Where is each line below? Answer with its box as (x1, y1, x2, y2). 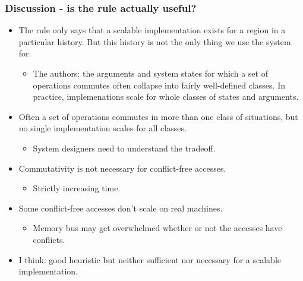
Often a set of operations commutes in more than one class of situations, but (18, 110, 298, 122)
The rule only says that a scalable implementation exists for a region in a (18, 24, 286, 36)
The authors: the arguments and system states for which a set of (33, 67, 268, 79)
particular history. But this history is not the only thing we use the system (18, 35, 291, 48)
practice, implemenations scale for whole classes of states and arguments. (33, 90, 299, 103)
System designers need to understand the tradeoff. (33, 141, 216, 154)
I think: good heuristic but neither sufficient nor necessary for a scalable (18, 253, 281, 266)
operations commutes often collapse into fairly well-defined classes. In (33, 78, 285, 91)
